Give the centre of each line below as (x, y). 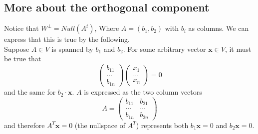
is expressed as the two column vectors (143, 92)
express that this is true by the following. (67, 39)
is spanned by (72, 49)
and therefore (24, 125)
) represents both (162, 125)
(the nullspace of (100, 125)
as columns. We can (219, 28)
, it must (238, 49)
